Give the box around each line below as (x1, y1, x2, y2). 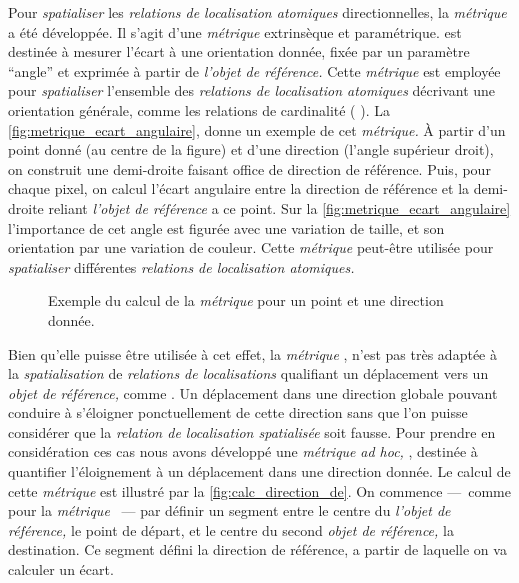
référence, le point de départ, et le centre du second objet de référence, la (8, 519, 454, 540)
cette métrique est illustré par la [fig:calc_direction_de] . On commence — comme (8, 480, 511, 501)
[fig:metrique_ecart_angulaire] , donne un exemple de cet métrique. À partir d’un (8, 119, 506, 140)
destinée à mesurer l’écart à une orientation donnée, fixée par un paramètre (8, 41, 470, 62)
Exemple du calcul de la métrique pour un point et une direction (48, 290, 444, 311)
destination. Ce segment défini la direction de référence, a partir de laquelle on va (8, 539, 507, 560)
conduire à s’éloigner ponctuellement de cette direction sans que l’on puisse (8, 402, 468, 423)
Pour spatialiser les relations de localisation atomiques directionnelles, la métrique (8, 2, 507, 22)
